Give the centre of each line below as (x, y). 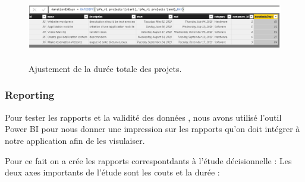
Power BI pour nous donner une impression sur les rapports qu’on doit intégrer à (152, 129)
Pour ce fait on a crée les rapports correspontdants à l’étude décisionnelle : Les (148, 160)
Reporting (30, 95)
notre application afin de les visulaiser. (75, 140)
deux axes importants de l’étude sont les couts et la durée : (112, 172)
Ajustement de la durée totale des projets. (105, 68)
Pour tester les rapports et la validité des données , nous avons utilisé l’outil (143, 117)
